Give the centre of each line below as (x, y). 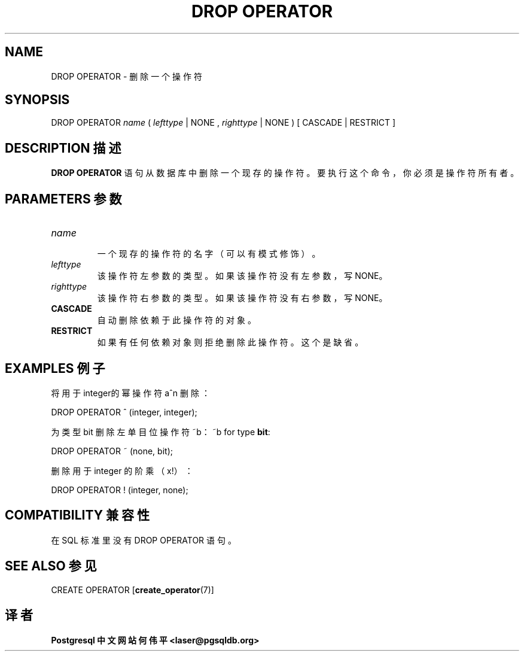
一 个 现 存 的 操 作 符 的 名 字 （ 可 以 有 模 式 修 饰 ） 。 (209, 254)
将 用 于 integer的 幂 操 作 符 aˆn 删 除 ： (130, 393)
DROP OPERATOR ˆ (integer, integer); (124, 412)
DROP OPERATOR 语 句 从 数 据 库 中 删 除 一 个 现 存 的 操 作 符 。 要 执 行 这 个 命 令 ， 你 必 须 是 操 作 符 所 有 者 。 (285, 173)
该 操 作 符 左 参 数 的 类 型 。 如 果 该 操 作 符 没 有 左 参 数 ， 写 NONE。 (242, 276)
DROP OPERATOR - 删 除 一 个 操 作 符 (127, 76)
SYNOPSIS (37, 100)
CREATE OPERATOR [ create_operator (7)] (132, 590)
